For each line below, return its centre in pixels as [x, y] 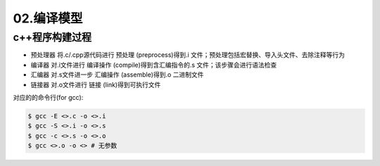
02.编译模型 [48, 18]
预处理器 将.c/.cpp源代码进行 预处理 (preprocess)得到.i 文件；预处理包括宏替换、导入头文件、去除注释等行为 [188, 55]
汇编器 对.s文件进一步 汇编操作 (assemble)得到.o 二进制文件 [117, 75]
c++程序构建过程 [52, 37]
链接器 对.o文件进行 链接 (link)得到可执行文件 [96, 84]
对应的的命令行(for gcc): [48, 97]
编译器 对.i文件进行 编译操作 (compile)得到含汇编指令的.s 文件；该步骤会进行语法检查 [154, 65]
